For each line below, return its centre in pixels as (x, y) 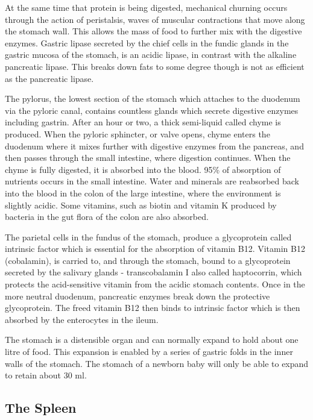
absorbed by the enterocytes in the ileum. (82, 319)
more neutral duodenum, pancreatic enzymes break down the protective (138, 296)
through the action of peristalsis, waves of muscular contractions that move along (155, 19)
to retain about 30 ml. (46, 375)
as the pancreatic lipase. (49, 78)
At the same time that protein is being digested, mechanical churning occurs (146, 7)
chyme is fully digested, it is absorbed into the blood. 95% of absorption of (143, 169)
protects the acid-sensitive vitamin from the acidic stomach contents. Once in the (155, 284)
